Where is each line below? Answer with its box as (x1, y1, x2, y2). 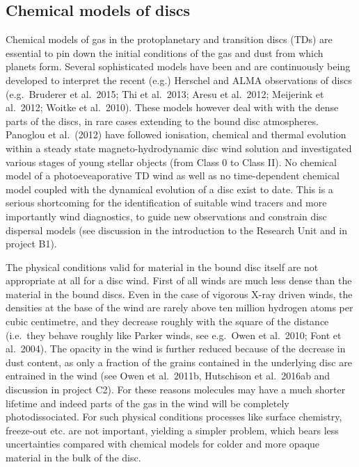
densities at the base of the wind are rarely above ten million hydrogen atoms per (6, 300, 353, 315)
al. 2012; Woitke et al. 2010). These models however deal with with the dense (6, 100, 339, 115)
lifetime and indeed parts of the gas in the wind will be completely (6, 395, 289, 410)
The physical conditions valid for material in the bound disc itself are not (6, 259, 319, 274)
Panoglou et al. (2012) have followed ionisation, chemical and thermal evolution (6, 127, 346, 142)
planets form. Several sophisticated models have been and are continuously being (6, 59, 351, 74)
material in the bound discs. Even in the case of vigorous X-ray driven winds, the (6, 286, 353, 301)
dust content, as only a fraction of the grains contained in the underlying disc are (6, 354, 352, 369)
